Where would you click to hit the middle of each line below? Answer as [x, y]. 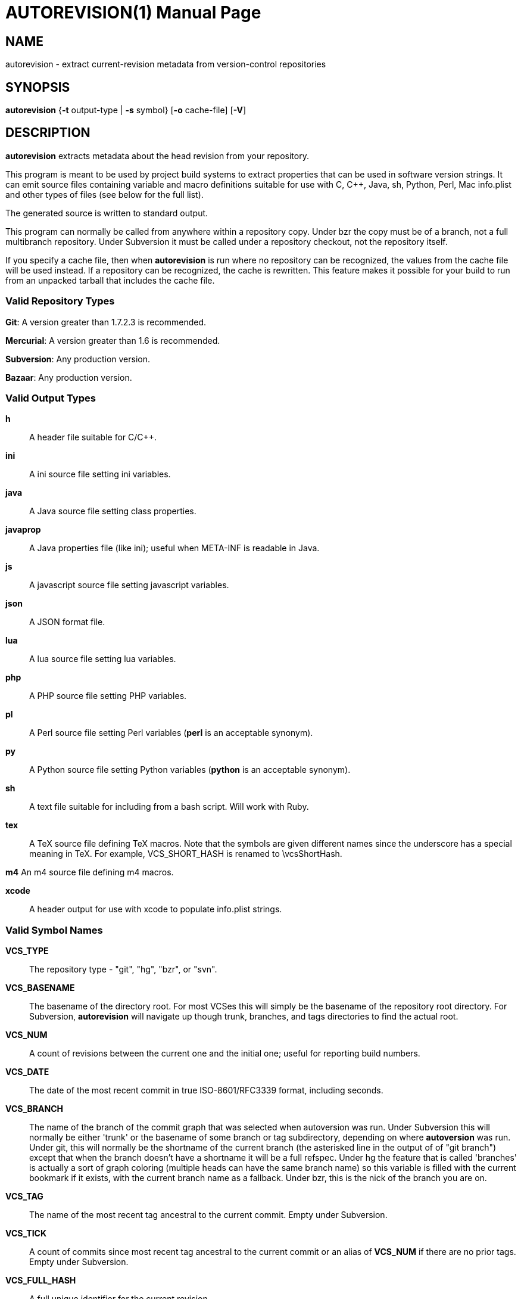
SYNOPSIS [38, 87]
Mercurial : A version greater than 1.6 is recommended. [113, 340]
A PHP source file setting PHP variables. [108, 696]
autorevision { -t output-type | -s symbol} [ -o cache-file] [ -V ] [126, 110]
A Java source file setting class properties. [113, 511]
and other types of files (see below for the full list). [104, 194]
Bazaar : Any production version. [69, 377]
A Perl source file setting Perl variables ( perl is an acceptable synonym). [171, 733]
